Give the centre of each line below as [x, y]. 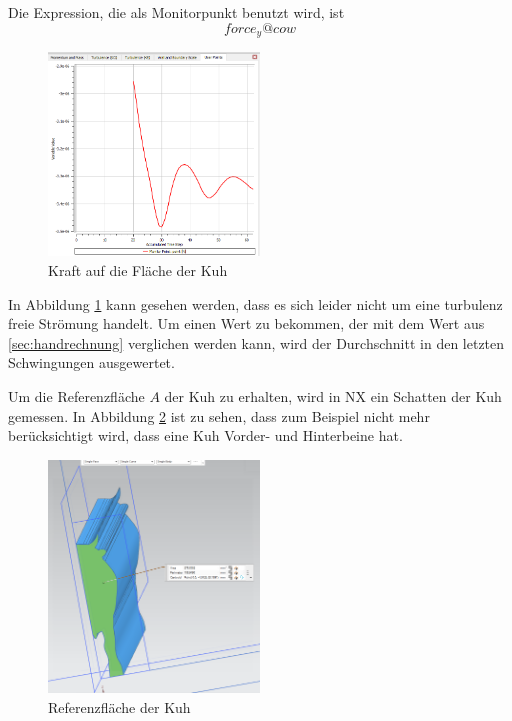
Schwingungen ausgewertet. [91, 362]
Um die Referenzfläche [76, 396]
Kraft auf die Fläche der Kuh [138, 270]
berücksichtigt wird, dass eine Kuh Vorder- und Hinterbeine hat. [205, 435]
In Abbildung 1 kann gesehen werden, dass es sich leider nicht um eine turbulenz [255, 303]
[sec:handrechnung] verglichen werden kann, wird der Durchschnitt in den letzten [256, 342]
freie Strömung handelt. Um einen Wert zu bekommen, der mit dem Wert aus [246, 323]
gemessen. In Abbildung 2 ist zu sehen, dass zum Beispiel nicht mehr [219, 415]
